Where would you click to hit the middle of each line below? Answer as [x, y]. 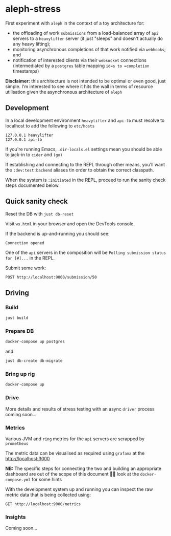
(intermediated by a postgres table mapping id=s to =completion [81, 66]
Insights [16, 517]
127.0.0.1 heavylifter [29, 135]
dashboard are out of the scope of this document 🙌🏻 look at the [72, 474]
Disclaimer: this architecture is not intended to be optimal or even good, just [86, 81]
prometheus [17, 443]
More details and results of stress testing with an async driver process [80, 409]
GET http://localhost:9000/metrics [43, 504]
